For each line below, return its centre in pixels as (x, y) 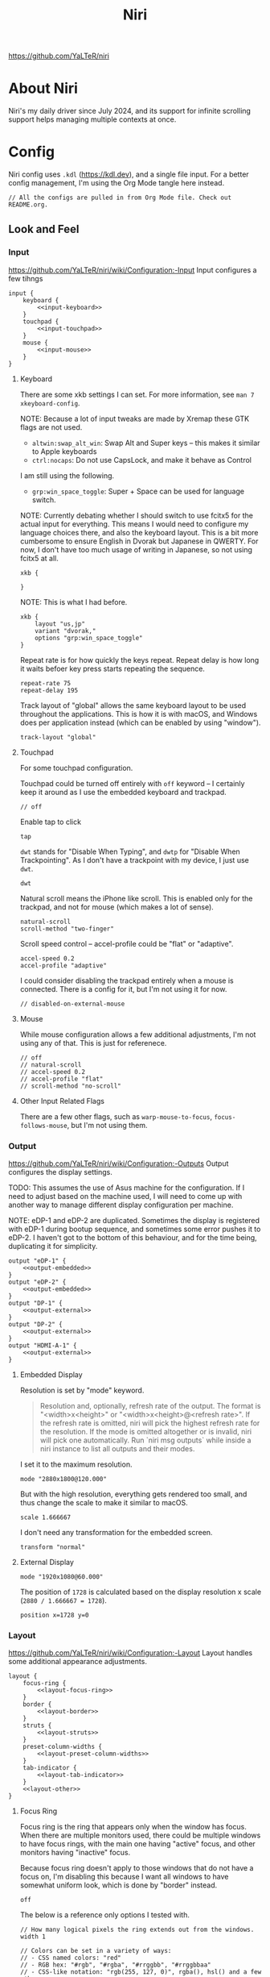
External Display (47, 1563)
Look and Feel (44, 229)
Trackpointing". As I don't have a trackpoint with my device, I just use (134, 859)
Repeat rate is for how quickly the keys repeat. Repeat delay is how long (139, 660)
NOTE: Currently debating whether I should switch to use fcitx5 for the (136, 515)
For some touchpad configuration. (76, 768)
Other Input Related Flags (62, 1101)
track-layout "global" (58, 737)
